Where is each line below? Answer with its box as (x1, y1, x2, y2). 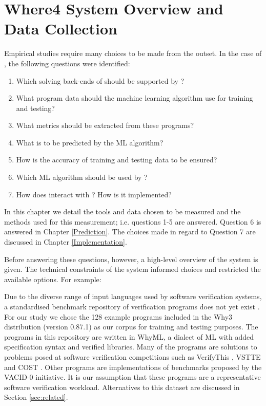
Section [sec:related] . (4, 392, 68, 402)
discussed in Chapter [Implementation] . (4, 236, 127, 247)
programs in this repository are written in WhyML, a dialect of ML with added (4, 331, 254, 342)
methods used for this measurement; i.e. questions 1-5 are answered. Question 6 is (4, 216, 261, 227)
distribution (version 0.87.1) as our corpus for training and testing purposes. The (4, 321, 258, 332)
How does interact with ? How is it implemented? (16, 189, 172, 199)
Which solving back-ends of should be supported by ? (16, 75, 185, 86)
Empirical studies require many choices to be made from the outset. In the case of (4, 48, 262, 59)
